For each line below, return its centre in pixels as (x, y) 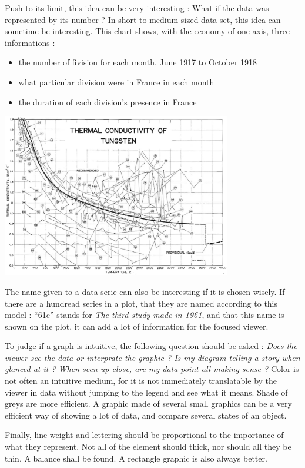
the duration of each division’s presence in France (108, 102)
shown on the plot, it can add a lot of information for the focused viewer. (137, 326)
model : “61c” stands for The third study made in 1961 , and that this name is (145, 315)
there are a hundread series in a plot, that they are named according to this (141, 303)
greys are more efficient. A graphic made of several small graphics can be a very (148, 404)
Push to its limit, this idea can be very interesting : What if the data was (137, 8)
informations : (30, 42)
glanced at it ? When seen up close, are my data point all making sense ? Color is (152, 369)
